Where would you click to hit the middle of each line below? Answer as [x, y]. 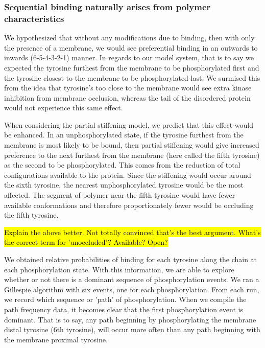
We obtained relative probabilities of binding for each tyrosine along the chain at [131, 259]
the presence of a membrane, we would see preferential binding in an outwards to [131, 47]
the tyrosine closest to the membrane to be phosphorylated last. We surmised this [132, 77]
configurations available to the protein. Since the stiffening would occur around [128, 175]
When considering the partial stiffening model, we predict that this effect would [129, 124]
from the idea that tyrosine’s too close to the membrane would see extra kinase [128, 88]
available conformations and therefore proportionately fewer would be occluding [129, 205]
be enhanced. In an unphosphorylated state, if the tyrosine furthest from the [124, 135]
